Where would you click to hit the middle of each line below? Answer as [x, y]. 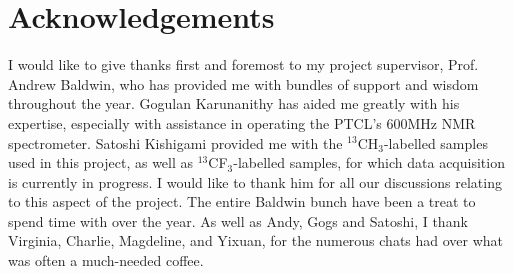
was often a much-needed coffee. [106, 260]
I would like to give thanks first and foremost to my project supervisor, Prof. [243, 64]
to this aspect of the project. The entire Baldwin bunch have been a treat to [242, 201]
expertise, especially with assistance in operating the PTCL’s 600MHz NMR [242, 122]
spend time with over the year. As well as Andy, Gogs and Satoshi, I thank [238, 220]
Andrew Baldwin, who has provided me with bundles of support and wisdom [243, 83]
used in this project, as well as [101, 162]
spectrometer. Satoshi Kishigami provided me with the [175, 142]
